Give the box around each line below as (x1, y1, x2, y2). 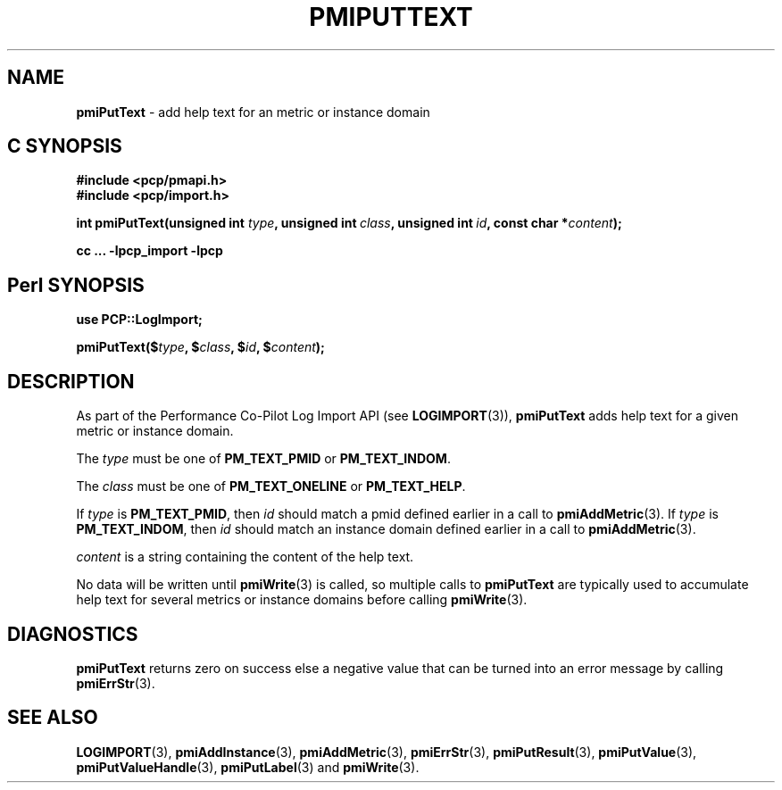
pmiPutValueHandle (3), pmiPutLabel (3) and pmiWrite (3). (76, 759, 420, 775)
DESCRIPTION (7, 370, 135, 393)
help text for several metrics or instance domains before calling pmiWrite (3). (76, 592, 528, 608)
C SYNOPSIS (7, 135, 122, 158)
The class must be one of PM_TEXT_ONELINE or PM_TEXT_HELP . (76, 478, 466, 495)
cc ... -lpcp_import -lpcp (76, 243, 223, 259)
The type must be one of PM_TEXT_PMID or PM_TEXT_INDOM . (76, 451, 451, 467)
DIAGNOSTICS (7, 622, 138, 645)
